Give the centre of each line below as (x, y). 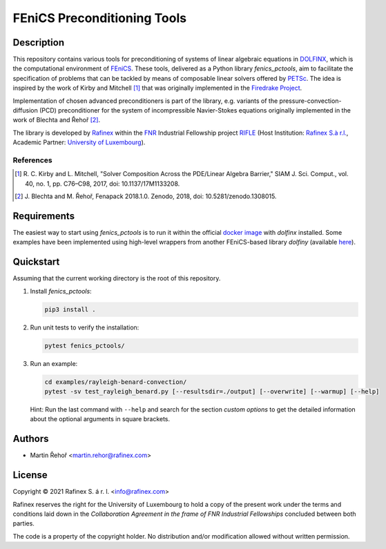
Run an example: (54, 363)
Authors (31, 439)
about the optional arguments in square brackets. (100, 419)
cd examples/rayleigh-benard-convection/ (116, 382)
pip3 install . (70, 309)
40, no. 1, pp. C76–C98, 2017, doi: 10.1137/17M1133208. (103, 184)
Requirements (44, 216)
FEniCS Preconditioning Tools (99, 18)
